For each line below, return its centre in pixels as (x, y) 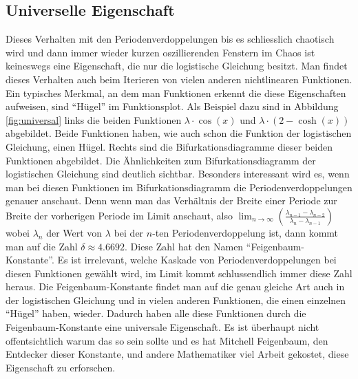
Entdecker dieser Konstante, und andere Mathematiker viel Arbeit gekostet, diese (177, 354)
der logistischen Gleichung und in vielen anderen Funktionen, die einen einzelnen (176, 300)
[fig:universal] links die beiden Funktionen (94, 119)
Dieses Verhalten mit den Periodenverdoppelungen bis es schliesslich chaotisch (170, 39)
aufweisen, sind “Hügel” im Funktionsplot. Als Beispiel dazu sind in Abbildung (172, 106)
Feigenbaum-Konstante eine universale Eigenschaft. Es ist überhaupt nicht (162, 327)
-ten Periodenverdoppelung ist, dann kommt (245, 232)
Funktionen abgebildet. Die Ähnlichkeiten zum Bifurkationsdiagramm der (161, 160)
